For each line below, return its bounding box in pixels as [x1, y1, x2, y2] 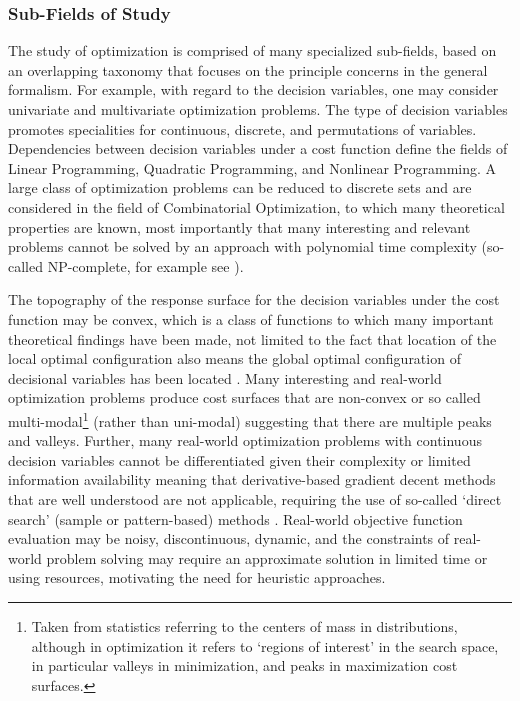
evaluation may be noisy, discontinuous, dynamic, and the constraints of [8, 528, 450, 549]
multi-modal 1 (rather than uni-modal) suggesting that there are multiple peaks [8, 407, 492, 431]
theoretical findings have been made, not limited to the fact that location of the [8, 328, 497, 349]
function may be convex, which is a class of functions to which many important [8, 308, 494, 329]
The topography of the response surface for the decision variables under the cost [8, 289, 500, 310]
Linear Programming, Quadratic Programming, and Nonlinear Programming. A [8, 157, 497, 178]
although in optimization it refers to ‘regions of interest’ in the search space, [31, 635, 499, 656]
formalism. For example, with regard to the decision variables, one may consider [8, 79, 499, 100]
